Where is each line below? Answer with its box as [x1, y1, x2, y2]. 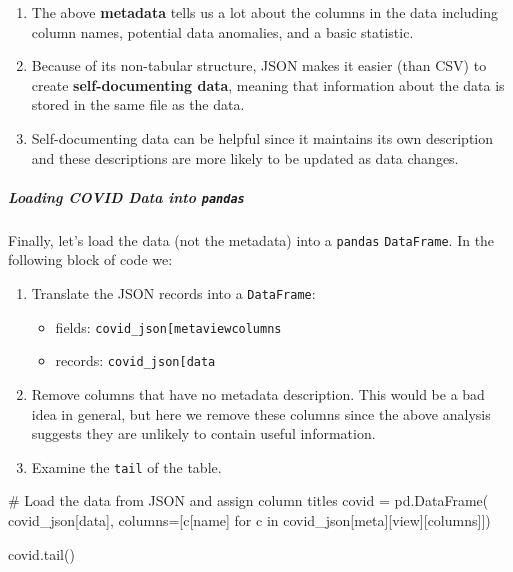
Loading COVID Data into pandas [8, 186, 245, 207]
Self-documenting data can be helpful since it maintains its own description [31, 127, 493, 148]
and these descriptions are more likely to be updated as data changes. [31, 147, 459, 168]
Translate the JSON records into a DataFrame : [31, 283, 316, 304]
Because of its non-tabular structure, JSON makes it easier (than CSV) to [31, 55, 487, 76]
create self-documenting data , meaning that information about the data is [31, 74, 505, 95]
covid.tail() [8, 543, 75, 564]
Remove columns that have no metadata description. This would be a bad [31, 384, 485, 404]
